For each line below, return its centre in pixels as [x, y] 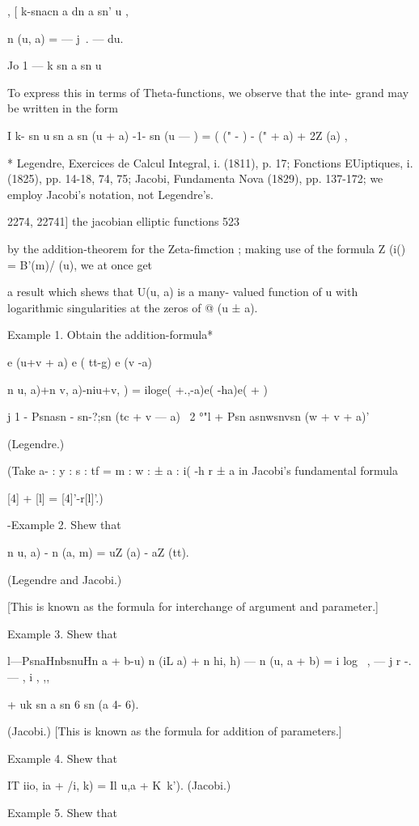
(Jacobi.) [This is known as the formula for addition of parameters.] [175, 731]
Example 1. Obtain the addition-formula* [110, 335]
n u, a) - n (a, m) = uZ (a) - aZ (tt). [98, 552]
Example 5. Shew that [62, 812]
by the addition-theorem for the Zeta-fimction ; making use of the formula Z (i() [207, 248]
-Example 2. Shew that [64, 525]
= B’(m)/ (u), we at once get [80, 264]
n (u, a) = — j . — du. [66, 38]
